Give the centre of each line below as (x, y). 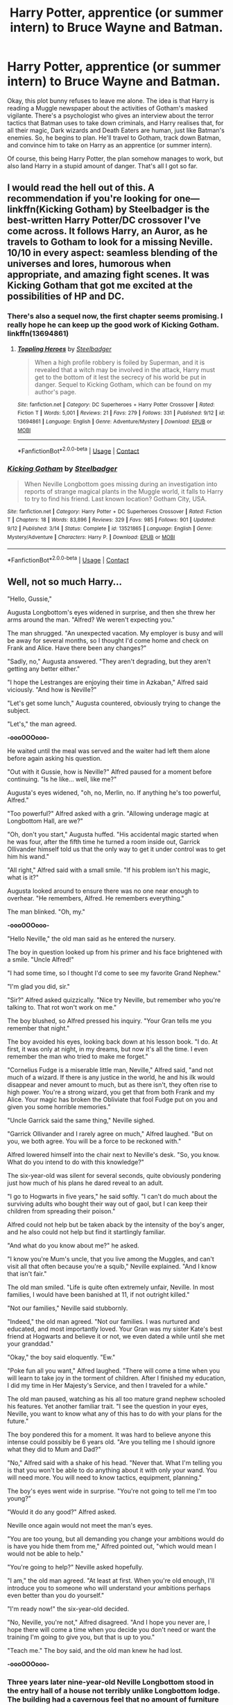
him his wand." (28, 856)
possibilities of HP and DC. (66, 297)
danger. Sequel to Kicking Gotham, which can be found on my (123, 385)
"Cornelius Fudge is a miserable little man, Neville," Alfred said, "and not (110, 1069)
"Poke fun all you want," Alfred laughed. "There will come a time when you (114, 1371)
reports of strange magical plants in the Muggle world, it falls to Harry (123, 491)
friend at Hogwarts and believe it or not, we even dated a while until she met (116, 1336)
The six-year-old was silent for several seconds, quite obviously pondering (114, 1175)
